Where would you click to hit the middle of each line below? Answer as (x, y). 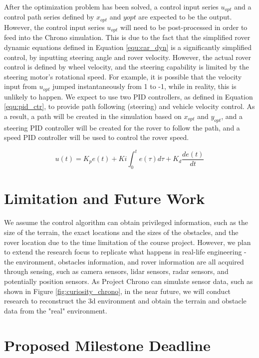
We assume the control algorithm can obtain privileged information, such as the (126, 222)
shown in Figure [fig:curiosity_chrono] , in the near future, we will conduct (118, 291)
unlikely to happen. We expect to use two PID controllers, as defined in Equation (129, 96)
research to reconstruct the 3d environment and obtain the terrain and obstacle (125, 301)
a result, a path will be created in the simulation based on (93, 116)
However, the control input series (54, 27)
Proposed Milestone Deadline (107, 345)
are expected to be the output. (185, 17)
